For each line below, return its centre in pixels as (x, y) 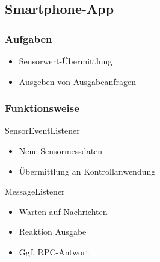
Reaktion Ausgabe (53, 232)
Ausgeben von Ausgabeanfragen (78, 81)
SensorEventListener (42, 130)
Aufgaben (29, 38)
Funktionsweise (42, 108)
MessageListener (35, 191)
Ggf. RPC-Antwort (54, 251)
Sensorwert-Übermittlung (66, 61)
